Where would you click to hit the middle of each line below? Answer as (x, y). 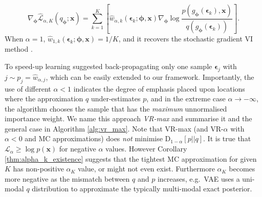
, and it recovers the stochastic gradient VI (186, 38)
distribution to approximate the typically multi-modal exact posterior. (142, 189)
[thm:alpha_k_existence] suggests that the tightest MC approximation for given (131, 158)
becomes (242, 169)
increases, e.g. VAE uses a (199, 178)
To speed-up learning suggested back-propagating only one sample (108, 66)
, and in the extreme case (186, 98)
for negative (78, 149)
